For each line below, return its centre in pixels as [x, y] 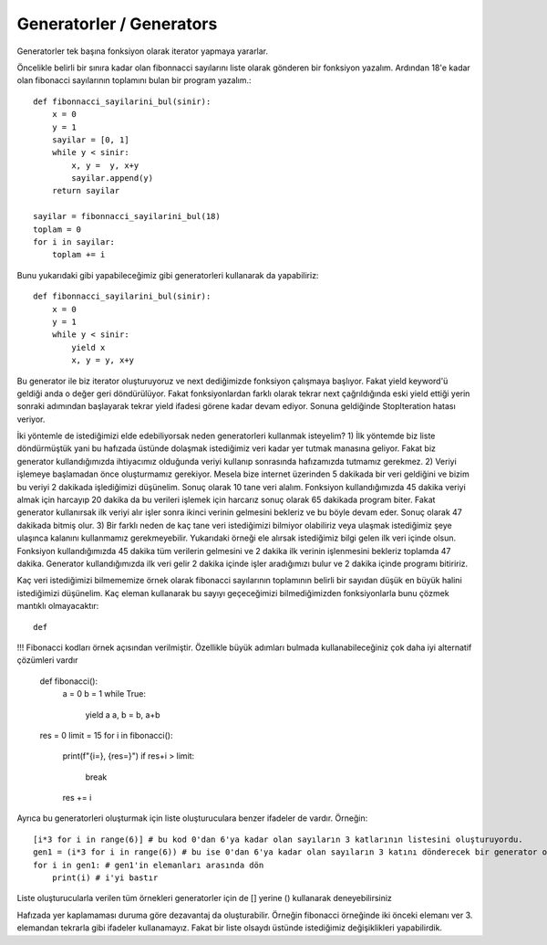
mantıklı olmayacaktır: [58, 606]
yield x [88, 347]
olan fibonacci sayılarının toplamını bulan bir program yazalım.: [134, 80]
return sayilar [86, 191]
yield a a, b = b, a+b [123, 714]
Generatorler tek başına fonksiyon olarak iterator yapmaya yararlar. [143, 51]
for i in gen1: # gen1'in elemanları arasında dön [149, 865]
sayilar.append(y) [113, 178]
